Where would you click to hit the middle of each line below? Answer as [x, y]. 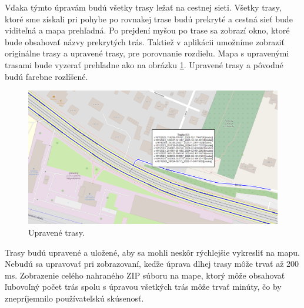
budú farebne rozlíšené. [46, 76]
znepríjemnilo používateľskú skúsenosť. [74, 298]
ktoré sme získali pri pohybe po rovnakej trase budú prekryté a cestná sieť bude [149, 19]
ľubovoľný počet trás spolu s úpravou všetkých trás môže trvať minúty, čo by [143, 287]
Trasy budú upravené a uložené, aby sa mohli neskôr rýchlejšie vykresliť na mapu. [152, 252]
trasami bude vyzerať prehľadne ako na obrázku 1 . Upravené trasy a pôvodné [144, 64]
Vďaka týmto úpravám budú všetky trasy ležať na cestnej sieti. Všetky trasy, [143, 7]
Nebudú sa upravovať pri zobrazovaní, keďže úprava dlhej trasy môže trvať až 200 [152, 264]
